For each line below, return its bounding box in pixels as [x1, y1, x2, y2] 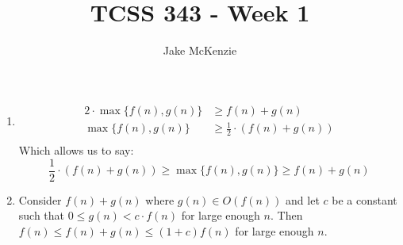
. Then [270, 207, 303, 224]
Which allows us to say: [18, 142, 134, 159]
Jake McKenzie [163, 42, 237, 59]
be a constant [332, 191, 397, 208]
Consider [18, 191, 62, 208]
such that [18, 207, 65, 224]
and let [286, 191, 320, 208]
